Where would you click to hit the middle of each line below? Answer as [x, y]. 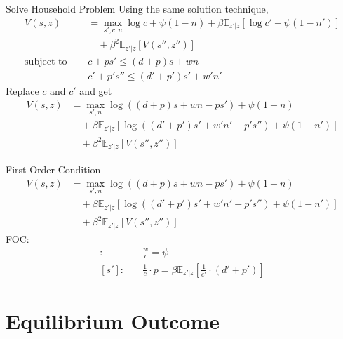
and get [96, 90]
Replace [22, 90]
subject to [46, 61]
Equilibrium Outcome [113, 320]
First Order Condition [53, 169]
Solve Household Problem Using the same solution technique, [137, 8]
